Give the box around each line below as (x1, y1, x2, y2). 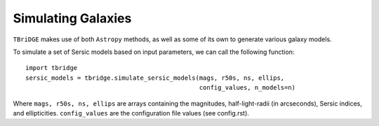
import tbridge (25, 64, 78, 72)
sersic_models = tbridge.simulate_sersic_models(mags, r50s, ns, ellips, (25, 73, 285, 82)
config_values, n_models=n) (199, 84, 296, 92)
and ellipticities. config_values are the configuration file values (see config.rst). (13, 108, 249, 117)
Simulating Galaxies (13, 10, 132, 26)
